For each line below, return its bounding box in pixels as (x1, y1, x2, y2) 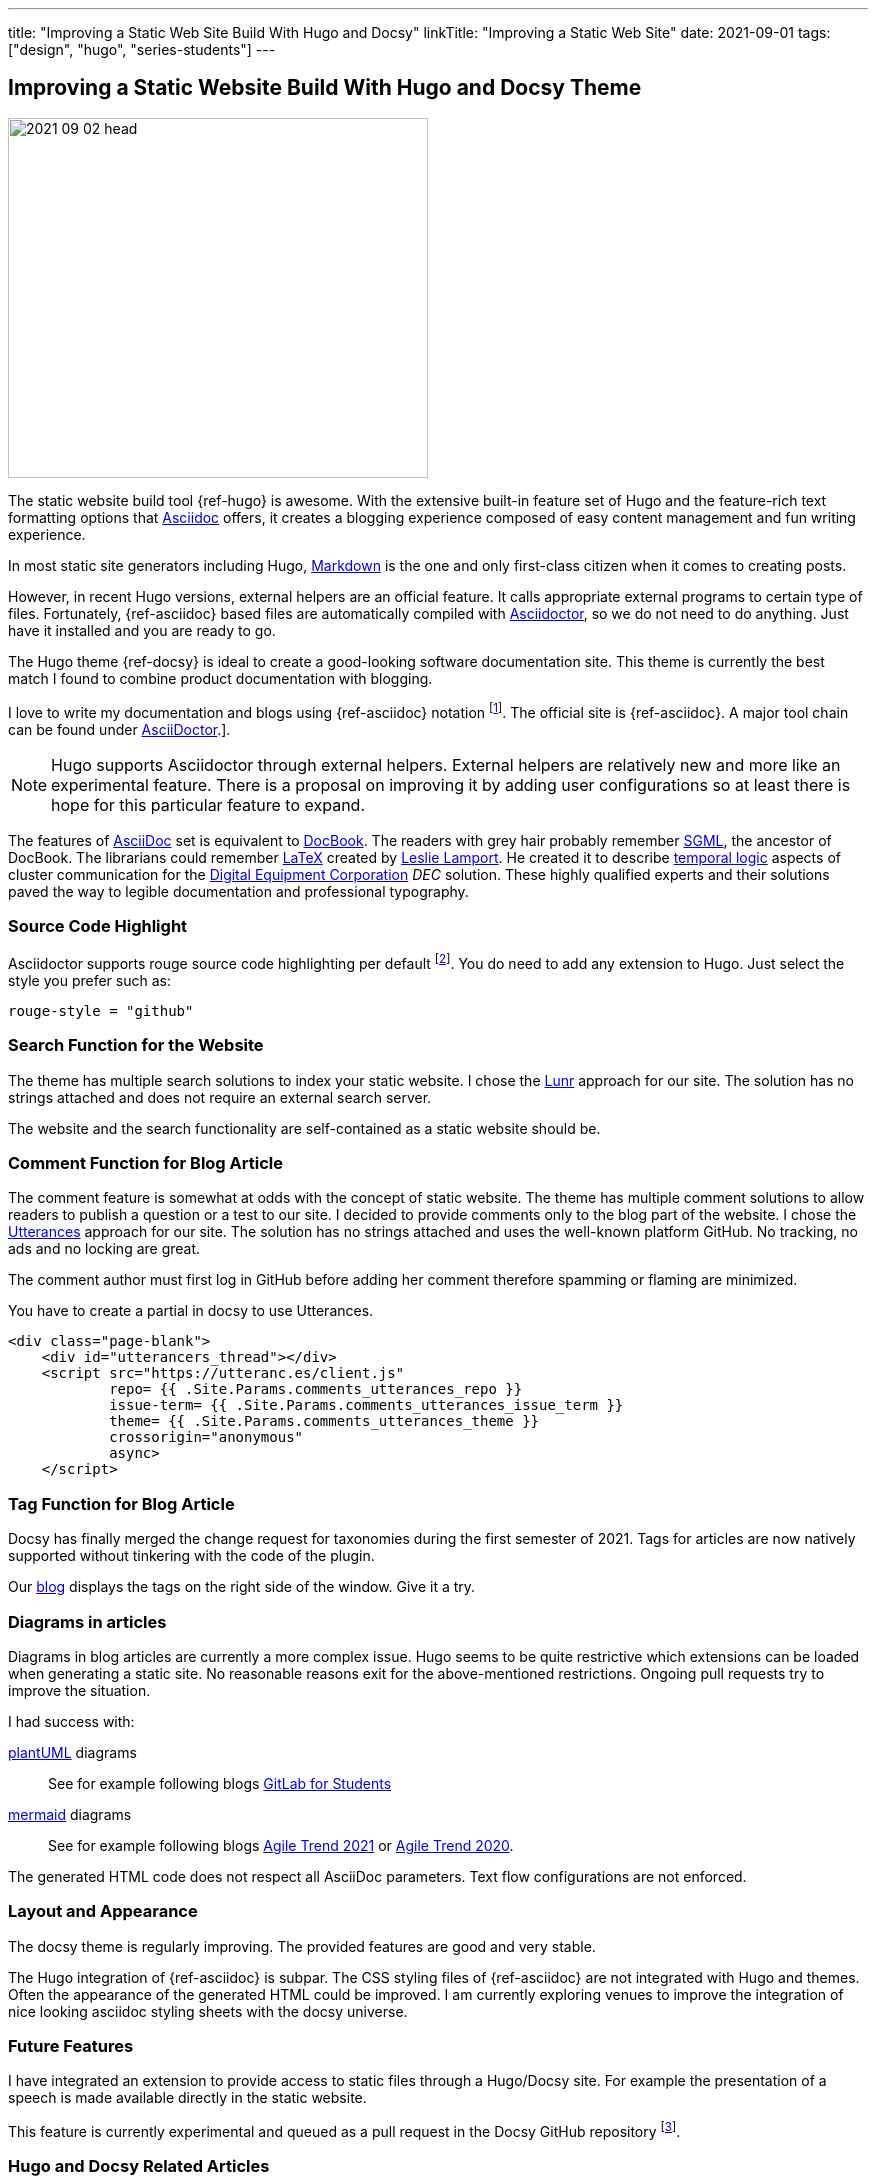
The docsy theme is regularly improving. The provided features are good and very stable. (8, 1937, 596, 1955)
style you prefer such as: (8, 971, 171, 989)
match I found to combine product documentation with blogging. (8, 669, 433, 687)
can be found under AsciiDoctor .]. (8, 720, 231, 738)
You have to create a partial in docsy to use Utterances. (8, 1302, 374, 1320)
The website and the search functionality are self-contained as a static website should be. (8, 1119, 601, 1137)
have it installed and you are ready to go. (8, 621, 276, 639)
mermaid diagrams (8, 1805, 132, 1823)
